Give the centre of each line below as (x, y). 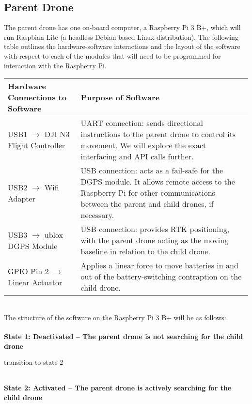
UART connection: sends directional (142, 123)
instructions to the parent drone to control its (158, 134)
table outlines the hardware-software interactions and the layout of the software (122, 46)
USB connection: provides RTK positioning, (155, 229)
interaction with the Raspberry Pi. (55, 65)
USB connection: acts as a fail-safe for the (152, 171)
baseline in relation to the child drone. (145, 251)
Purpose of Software (120, 97)
